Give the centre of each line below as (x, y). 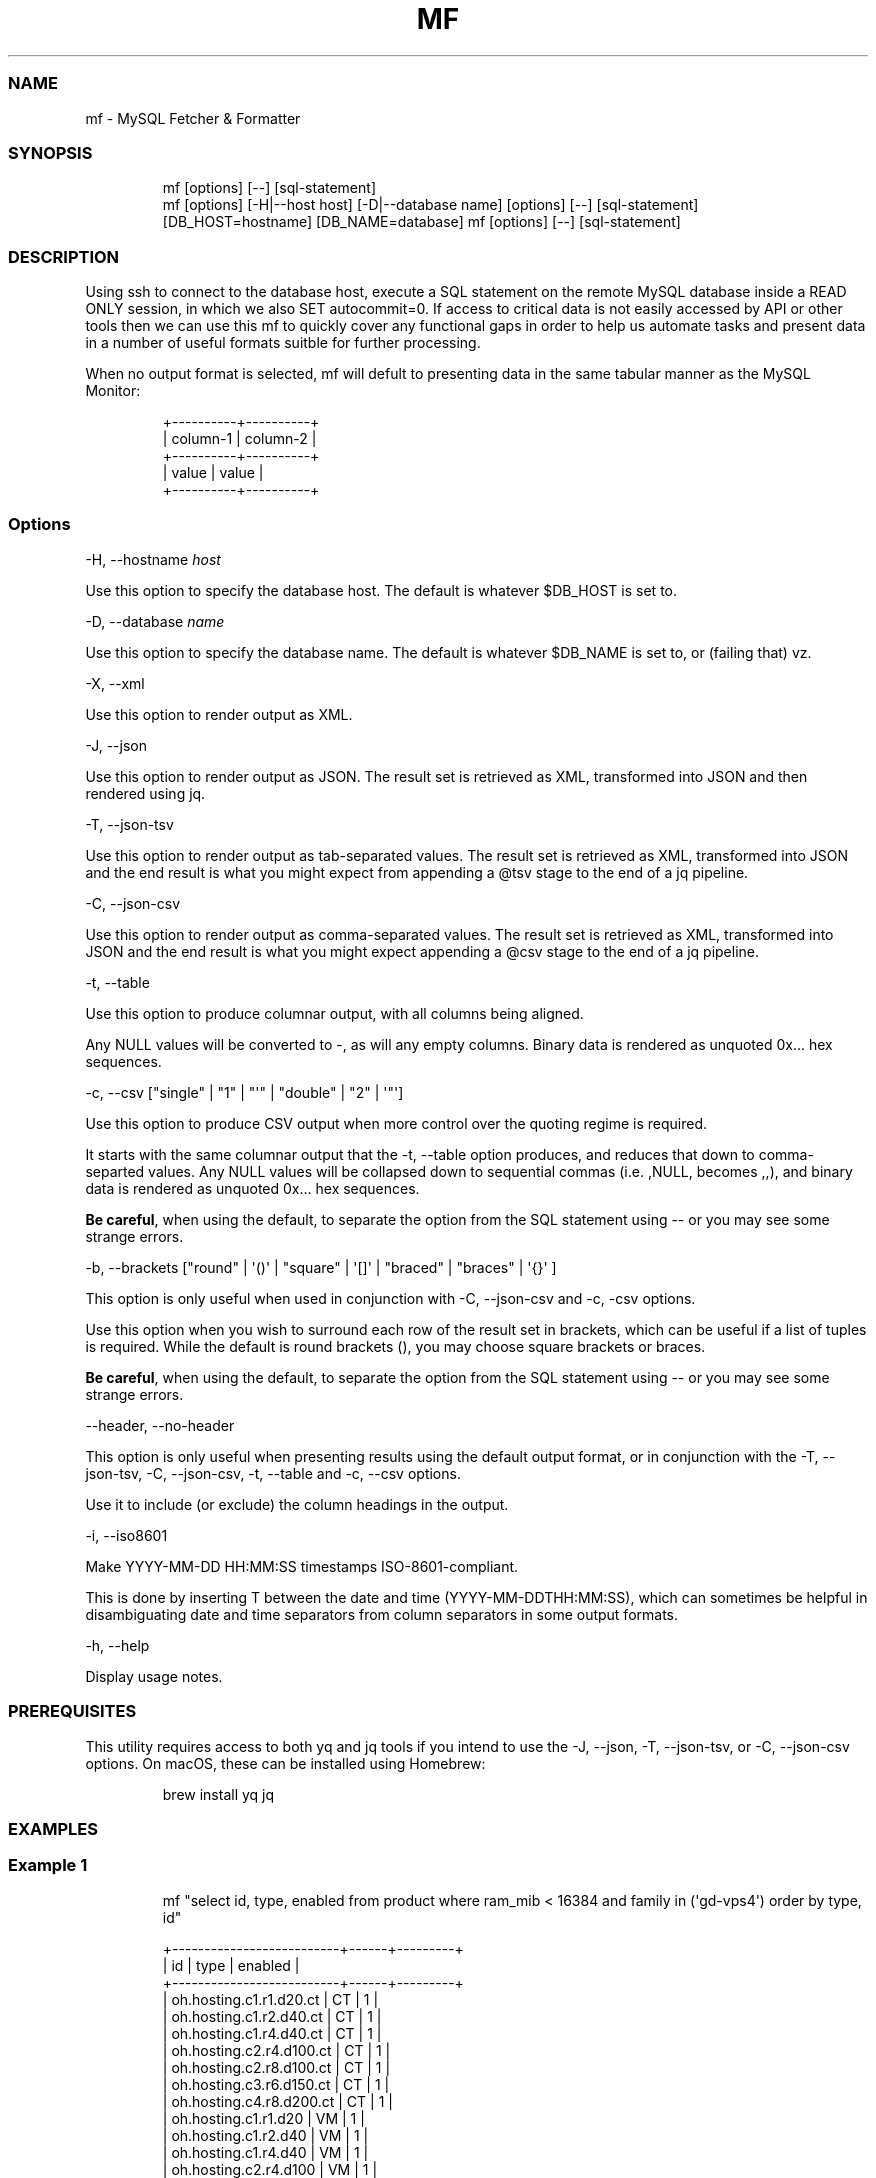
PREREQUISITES (72, 1711)
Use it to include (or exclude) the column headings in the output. (297, 1504)
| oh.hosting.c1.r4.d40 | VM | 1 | (265, 2152)
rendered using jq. (145, 793)
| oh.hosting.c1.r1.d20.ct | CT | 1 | (270, 1999)
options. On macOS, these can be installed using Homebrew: (285, 1763)
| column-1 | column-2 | (239, 438)
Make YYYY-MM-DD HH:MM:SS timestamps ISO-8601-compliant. (302, 1566)
